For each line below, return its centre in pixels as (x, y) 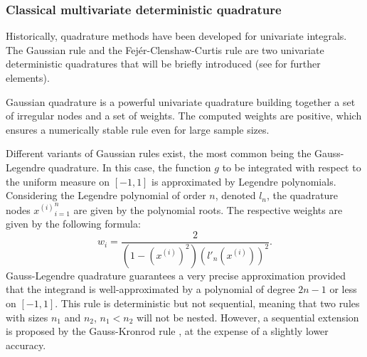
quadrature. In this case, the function (130, 167)
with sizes (27, 317)
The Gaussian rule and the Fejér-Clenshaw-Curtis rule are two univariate (165, 49)
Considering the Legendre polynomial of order (106, 195)
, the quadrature (303, 195)
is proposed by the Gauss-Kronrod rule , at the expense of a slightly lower (167, 331)
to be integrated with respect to (292, 167)
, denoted (235, 195)
